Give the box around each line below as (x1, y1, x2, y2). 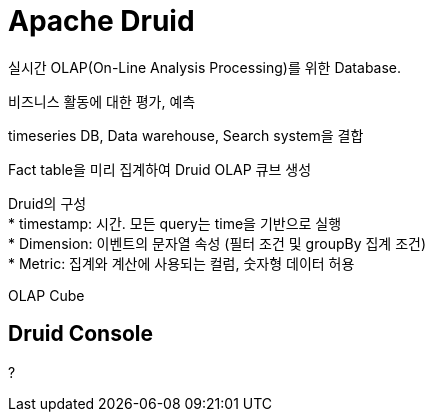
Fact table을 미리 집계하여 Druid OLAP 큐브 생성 (8, 160, 312, 178)
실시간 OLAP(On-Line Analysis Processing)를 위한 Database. (8, 58, 402, 76)
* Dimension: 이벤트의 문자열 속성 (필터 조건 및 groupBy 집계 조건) (8, 234, 427, 252)
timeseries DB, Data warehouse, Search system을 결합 (8, 126, 364, 144)
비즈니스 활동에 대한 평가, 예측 (8, 92, 196, 110)
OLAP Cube (8, 286, 85, 304)
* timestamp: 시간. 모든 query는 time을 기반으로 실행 (8, 214, 342, 232)
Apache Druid (8, 4, 195, 38)
